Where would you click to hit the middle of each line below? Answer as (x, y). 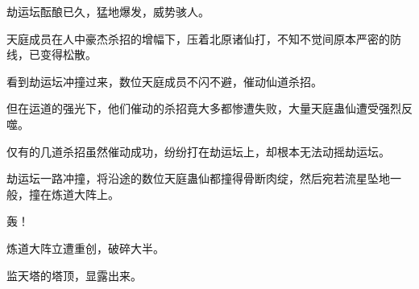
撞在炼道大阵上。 (74, 194)
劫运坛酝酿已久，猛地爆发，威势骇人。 (108, 11)
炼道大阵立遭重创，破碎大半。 (85, 248)
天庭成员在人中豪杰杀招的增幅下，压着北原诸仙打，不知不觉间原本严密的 (198, 38)
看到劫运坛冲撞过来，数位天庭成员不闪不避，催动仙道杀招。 (164, 81)
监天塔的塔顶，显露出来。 (74, 275)
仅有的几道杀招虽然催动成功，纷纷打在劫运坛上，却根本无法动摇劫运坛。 (198, 151)
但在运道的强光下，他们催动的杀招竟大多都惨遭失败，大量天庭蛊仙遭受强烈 (204, 108)
